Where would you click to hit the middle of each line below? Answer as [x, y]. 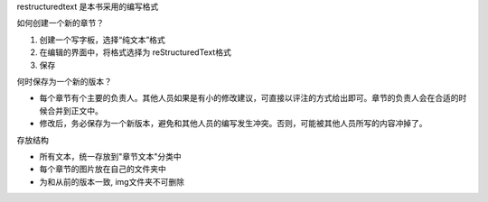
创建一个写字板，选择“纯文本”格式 [103, 40]
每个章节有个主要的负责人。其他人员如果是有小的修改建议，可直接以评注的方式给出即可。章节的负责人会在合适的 [249, 98]
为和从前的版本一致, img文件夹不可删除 [112, 181]
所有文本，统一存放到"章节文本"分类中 [111, 156]
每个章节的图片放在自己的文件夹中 [103, 169]
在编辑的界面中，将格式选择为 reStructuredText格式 [136, 52]
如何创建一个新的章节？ [60, 23]
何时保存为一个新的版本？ [64, 81]
